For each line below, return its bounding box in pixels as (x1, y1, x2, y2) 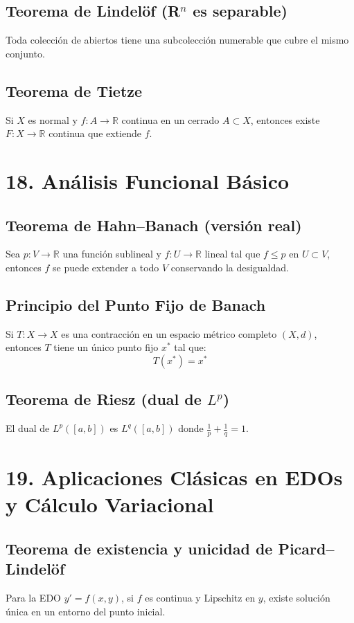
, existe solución (263, 590, 330, 605)
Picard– (278, 537, 335, 559)
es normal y (28, 112, 78, 127)
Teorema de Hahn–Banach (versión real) (6, 214, 302, 235)
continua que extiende (48, 126, 141, 141)
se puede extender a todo (52, 260, 159, 274)
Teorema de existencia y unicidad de (6, 537, 273, 559)
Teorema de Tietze (6, 80, 143, 101)
